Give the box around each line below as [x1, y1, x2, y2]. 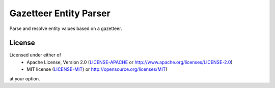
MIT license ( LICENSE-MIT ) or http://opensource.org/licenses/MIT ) [26, 66, 168, 72]
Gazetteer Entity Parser [9, 8, 111, 19]
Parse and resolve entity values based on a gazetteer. [9, 25, 122, 32]
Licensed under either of [9, 52, 61, 58]
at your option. [9, 75, 40, 81]
